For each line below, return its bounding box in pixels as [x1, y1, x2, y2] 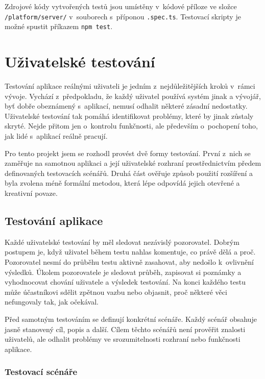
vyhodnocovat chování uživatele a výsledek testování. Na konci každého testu [5, 276, 246, 287]
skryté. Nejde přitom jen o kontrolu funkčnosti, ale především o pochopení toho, [5, 120, 258, 131]
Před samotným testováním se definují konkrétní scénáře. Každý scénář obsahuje [5, 313, 257, 324]
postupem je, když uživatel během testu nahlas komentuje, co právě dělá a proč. [5, 246, 256, 257]
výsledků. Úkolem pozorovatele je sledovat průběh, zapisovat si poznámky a [5, 266, 242, 277]
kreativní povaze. [5, 187, 58, 198]
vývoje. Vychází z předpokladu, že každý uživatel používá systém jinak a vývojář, [5, 90, 261, 101]
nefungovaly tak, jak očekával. [5, 296, 99, 307]
